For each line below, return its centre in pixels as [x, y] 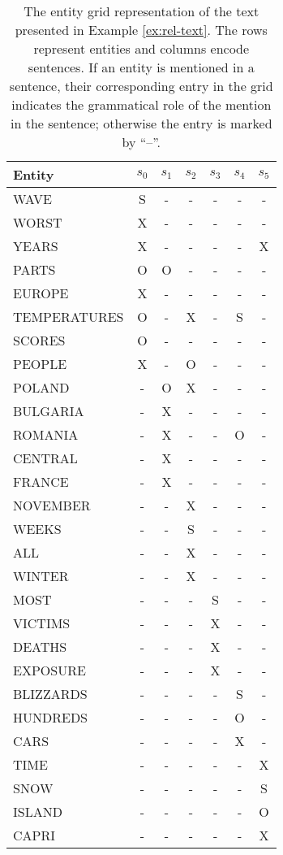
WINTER [41, 576]
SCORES [39, 340]
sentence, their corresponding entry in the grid [141, 86]
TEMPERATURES [69, 317]
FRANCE [41, 482]
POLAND [41, 387]
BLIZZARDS [50, 694]
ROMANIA [46, 434]
